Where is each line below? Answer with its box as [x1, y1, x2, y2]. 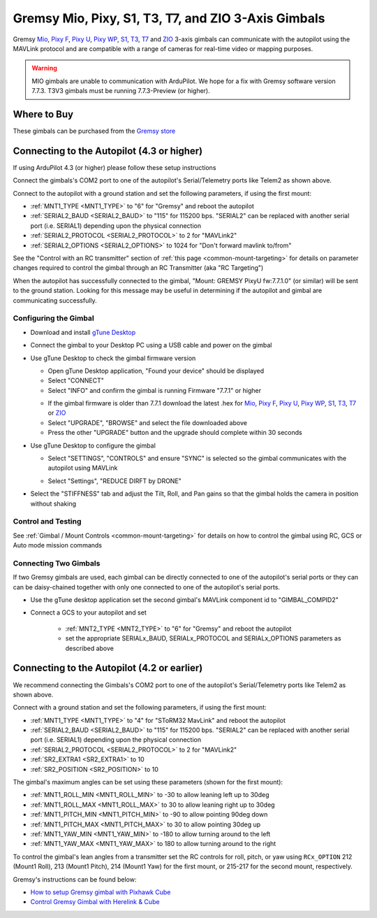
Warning [31, 64, 57, 73]
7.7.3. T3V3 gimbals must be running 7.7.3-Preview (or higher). [31, 87, 211, 95]
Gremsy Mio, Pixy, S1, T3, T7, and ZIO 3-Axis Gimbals [13, 10, 325, 26]
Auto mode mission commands [13, 541, 103, 550]
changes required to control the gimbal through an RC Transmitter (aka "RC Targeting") [13, 264, 264, 272]
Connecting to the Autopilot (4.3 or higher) [13, 145, 202, 157]
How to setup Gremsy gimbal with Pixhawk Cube [30, 888, 171, 896]
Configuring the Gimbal [13, 313, 94, 323]
